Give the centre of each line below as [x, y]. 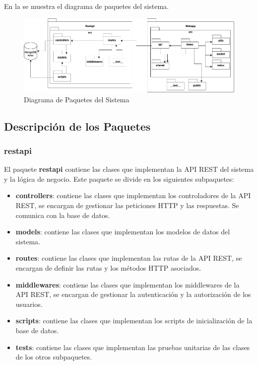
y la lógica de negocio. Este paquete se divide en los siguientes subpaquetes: [119, 179]
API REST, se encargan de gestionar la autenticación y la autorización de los [133, 294]
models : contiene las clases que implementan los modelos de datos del [123, 232]
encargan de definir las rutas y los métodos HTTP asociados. [108, 267]
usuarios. [29, 304]
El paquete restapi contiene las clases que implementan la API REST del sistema [129, 169]
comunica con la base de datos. [63, 215]
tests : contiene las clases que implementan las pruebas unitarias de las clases [133, 347]
